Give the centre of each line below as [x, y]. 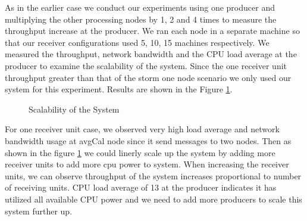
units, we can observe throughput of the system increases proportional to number [153, 175]
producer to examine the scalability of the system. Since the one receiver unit [146, 65]
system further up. [39, 211]
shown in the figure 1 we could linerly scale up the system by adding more [140, 152]
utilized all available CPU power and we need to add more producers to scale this [153, 199]
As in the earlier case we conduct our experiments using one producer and [140, 7]
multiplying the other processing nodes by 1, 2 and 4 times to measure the [141, 19]
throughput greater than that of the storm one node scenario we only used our [148, 77]
